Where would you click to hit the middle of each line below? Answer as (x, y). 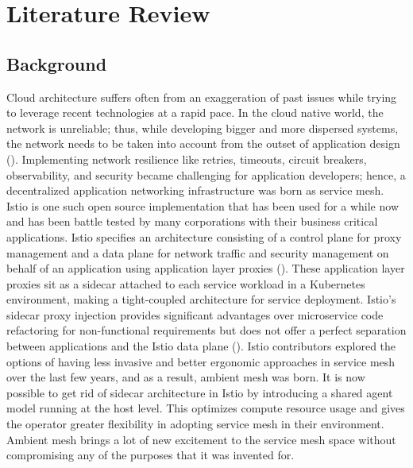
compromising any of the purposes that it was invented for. (151, 455)
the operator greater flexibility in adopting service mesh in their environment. (195, 424)
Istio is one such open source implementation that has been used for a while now (203, 205)
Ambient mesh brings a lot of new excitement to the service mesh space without (201, 439)
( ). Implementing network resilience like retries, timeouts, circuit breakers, (187, 159)
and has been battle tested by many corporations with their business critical (192, 221)
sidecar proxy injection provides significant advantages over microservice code (195, 314)
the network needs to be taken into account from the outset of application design (203, 143)
